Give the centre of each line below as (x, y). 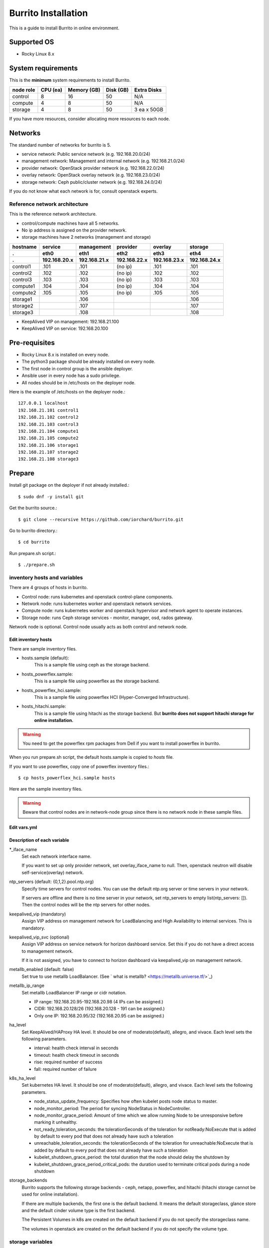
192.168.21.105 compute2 (48, 438)
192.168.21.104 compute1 (48, 431)
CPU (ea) (51, 90)
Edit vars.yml (23, 827)
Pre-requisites (32, 343)
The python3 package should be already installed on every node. (88, 361)
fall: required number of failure (66, 1069)
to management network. (48, 951)
